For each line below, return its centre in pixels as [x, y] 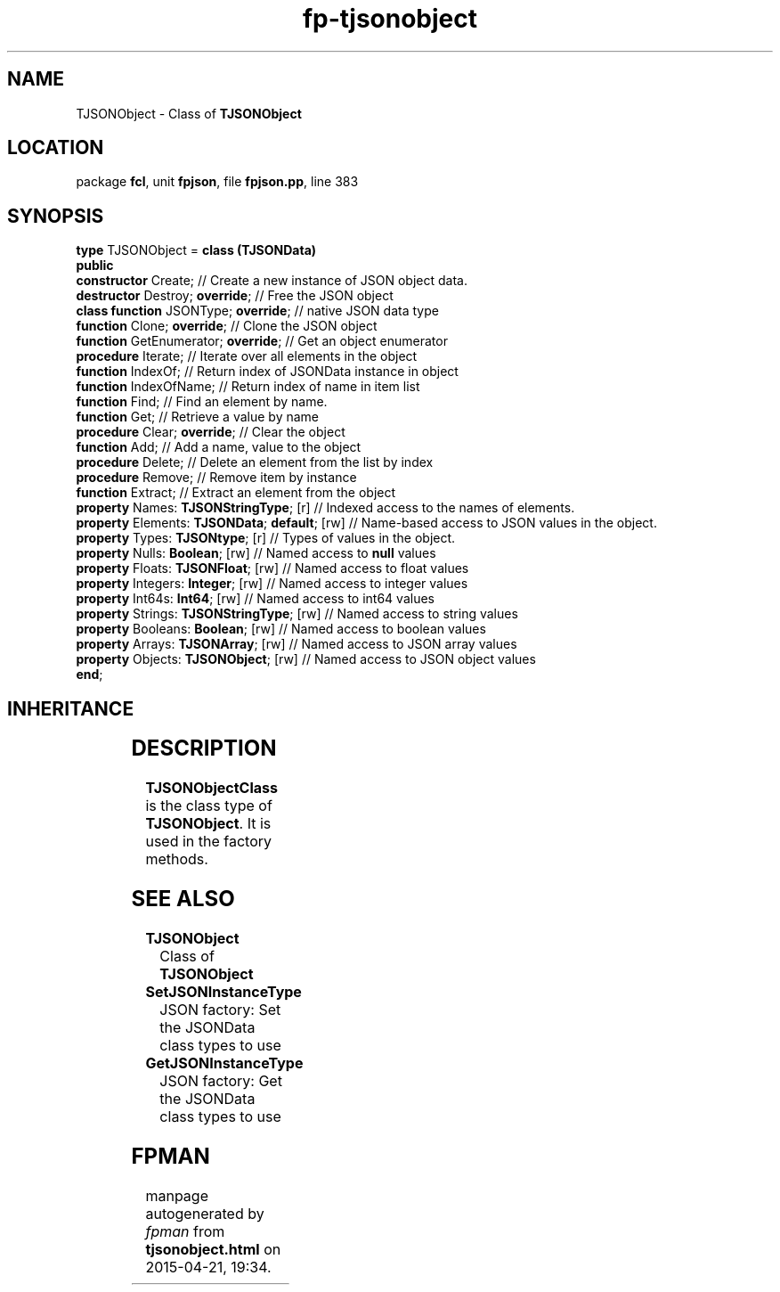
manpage [177, 1195]
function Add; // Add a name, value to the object [219, 447]
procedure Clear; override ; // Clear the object [211, 432]
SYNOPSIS [56, 216]
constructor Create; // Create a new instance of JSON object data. [272, 281]
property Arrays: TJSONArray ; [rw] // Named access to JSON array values [297, 644]
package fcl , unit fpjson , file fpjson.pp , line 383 [217, 182]
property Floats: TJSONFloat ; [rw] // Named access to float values [272, 568]
